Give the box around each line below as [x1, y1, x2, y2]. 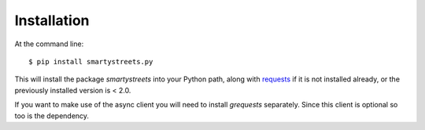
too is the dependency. [14, 110, 90, 121]
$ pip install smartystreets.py [28, 57, 153, 66]
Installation [14, 12, 90, 29]
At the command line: [14, 39, 84, 49]
